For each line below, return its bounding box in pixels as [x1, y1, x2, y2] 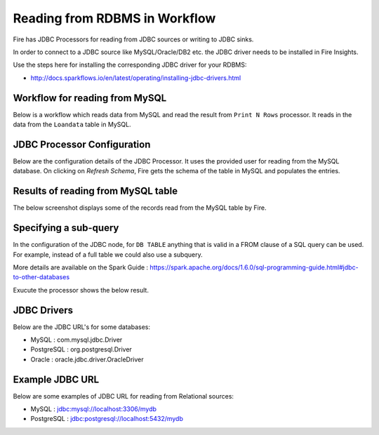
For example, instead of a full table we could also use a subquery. [13, 250, 203, 259]
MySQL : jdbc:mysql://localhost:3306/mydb [30, 405, 157, 413]
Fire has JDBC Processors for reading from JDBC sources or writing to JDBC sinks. [13, 35, 254, 43]
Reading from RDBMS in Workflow [13, 11, 216, 26]
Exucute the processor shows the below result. [13, 286, 149, 294]
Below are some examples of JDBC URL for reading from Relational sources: [13, 391, 234, 400]
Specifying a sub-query [13, 222, 119, 234]
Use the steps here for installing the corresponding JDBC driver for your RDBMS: [13, 60, 247, 69]
